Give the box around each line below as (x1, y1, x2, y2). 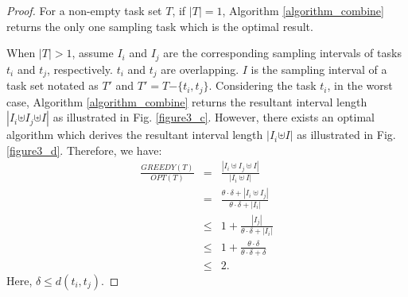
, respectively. (47, 60, 113, 77)
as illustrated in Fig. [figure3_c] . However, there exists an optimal (52, 109, 375, 125)
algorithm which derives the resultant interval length (6, 126, 263, 143)
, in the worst (327, 77, 393, 94)
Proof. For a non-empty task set (6, 2, 162, 18)
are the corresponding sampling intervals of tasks (163, 44, 402, 61)
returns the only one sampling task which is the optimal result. (6, 17, 313, 34)
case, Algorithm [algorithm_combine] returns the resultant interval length (6, 93, 367, 110)
